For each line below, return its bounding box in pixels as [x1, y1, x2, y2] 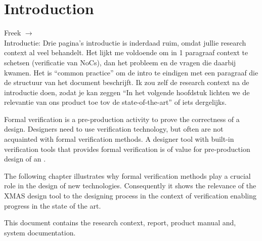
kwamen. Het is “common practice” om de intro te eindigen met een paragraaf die [4, 67, 258, 77]
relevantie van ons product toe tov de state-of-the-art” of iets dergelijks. [4, 97, 227, 107]
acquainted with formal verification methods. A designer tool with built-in [4, 134, 234, 144]
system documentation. [4, 227, 76, 237]
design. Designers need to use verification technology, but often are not [4, 124, 224, 134]
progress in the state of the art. [4, 200, 101, 211]
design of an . [4, 153, 46, 164]
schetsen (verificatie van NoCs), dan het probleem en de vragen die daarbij [4, 57, 236, 67]
